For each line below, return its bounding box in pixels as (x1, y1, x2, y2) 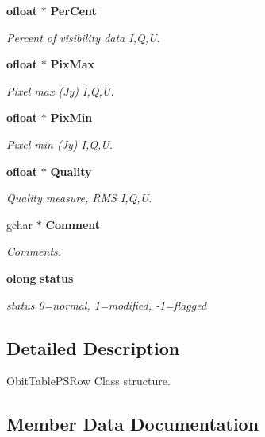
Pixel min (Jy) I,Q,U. (6, 135, 113, 152)
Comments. (6, 243, 62, 259)
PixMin (50, 109, 93, 126)
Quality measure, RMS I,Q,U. (6, 189, 152, 206)
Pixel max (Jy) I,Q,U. (6, 82, 114, 99)
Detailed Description (6, 335, 180, 360)
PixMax (50, 56, 95, 72)
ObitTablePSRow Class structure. (6, 373, 171, 389)
